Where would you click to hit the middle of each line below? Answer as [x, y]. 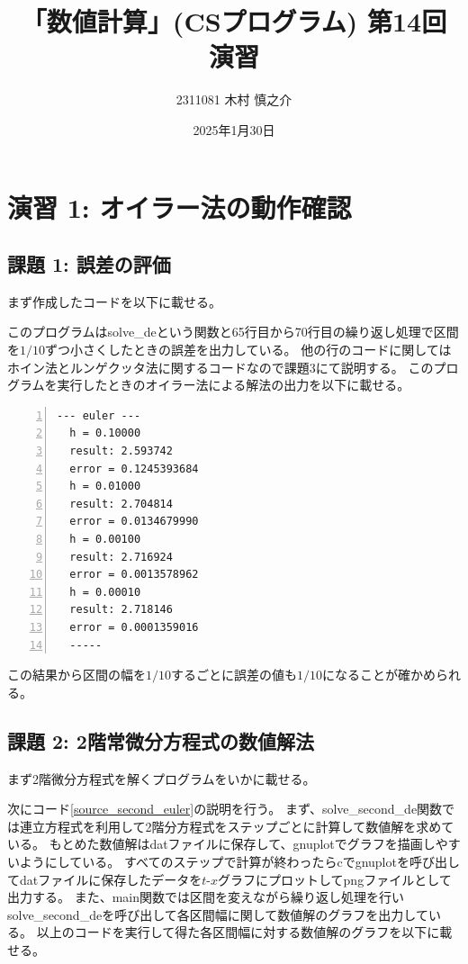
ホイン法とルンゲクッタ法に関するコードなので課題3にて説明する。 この [220, 367]
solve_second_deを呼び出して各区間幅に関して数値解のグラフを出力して [218, 914]
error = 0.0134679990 [134, 522]
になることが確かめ [379, 675]
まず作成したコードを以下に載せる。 [114, 301]
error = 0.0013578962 [134, 575]
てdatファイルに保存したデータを [105, 879]
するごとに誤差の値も [234, 675]
